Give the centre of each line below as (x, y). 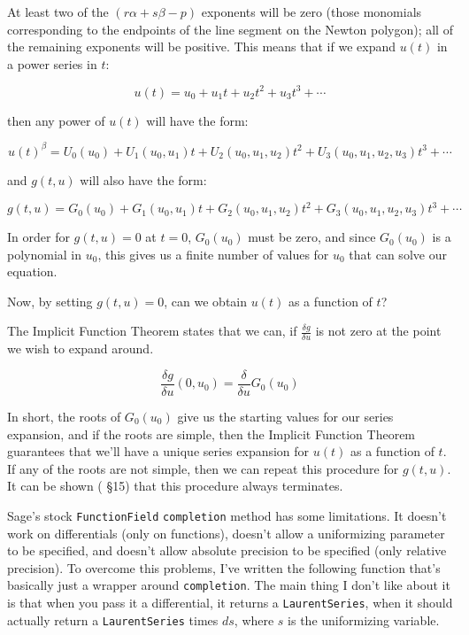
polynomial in (45, 254)
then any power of (56, 120)
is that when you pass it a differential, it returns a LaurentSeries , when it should (230, 602)
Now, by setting (50, 301)
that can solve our (398, 254)
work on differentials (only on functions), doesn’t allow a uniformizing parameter (226, 533)
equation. (32, 271)
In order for (38, 237)
